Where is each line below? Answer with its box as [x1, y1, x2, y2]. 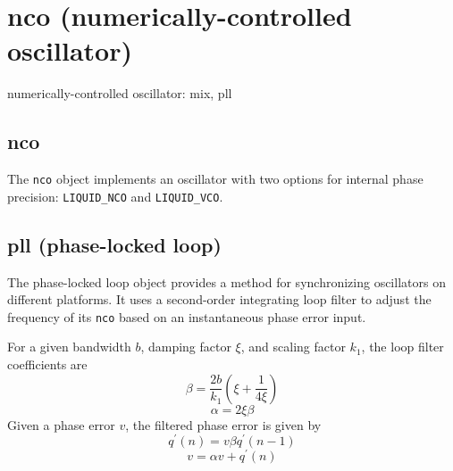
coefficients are [7, 355, 88, 374]
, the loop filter [361, 337, 444, 356]
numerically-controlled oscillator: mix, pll [7, 84, 232, 103]
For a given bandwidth [7, 337, 131, 356]
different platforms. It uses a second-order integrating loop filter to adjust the [7, 290, 432, 309]
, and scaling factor [240, 337, 346, 356]
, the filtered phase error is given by [125, 415, 322, 434]
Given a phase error [7, 415, 115, 434]
